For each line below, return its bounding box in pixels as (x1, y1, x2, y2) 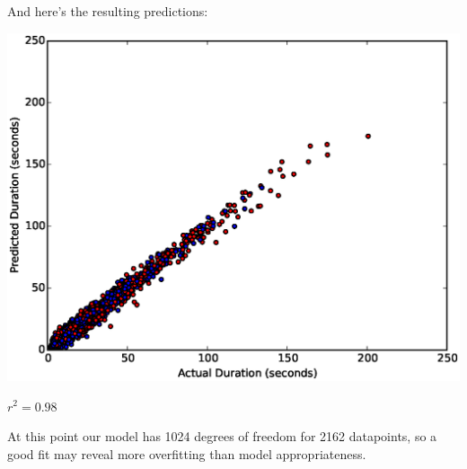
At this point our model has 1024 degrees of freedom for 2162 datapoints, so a (7, 427, 437, 446)
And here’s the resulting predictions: (7, 2, 208, 20)
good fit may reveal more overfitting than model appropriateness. (7, 444, 366, 463)
